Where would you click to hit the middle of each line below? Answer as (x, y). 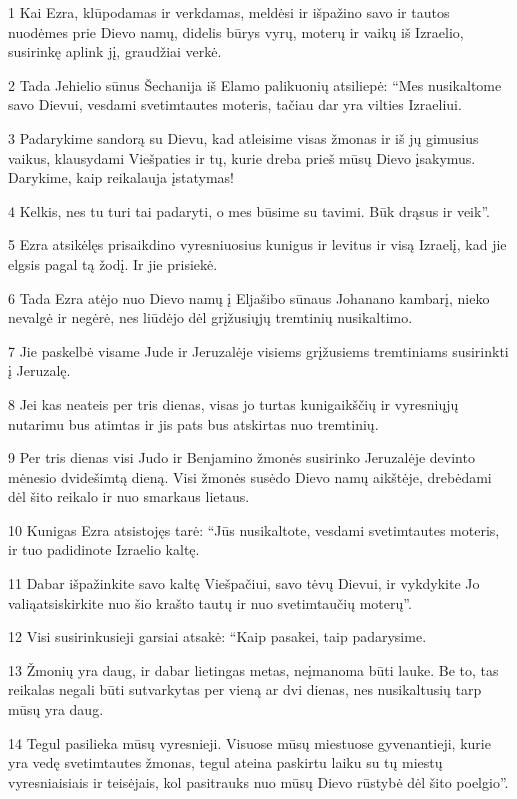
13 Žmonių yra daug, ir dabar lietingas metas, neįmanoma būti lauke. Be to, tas (253, 669)
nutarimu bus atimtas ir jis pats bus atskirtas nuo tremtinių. (193, 423)
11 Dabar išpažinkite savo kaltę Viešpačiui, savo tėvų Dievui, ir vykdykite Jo (244, 583)
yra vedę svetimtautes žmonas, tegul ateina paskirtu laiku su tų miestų (225, 762)
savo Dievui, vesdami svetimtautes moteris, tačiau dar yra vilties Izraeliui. (235, 104)
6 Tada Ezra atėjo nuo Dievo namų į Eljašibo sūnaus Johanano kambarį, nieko (249, 297)
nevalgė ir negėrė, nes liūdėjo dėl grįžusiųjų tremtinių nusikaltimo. (210, 317)
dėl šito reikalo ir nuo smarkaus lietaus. (129, 496)
